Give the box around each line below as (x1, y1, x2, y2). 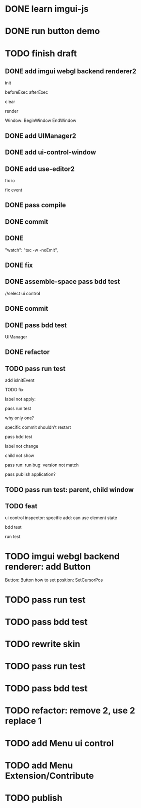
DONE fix (5, 261, 33, 269)
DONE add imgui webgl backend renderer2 (5, 67, 137, 75)
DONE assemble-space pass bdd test (5, 278, 120, 286)
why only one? (5, 415, 34, 421)
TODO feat (5, 502, 38, 510)
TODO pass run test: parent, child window (5, 486, 134, 494)
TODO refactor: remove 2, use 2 (5, 705, 136, 716)
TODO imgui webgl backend (5, 551, 120, 562)
